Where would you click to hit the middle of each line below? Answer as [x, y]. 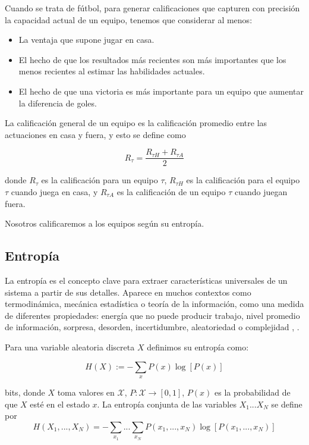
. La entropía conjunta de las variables [167, 404]
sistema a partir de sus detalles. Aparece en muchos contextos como [128, 292]
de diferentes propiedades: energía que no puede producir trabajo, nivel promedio [152, 315]
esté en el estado [60, 404]
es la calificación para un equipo [100, 180]
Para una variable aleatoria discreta [70, 347]
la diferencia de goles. [58, 103]
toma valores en [86, 392]
